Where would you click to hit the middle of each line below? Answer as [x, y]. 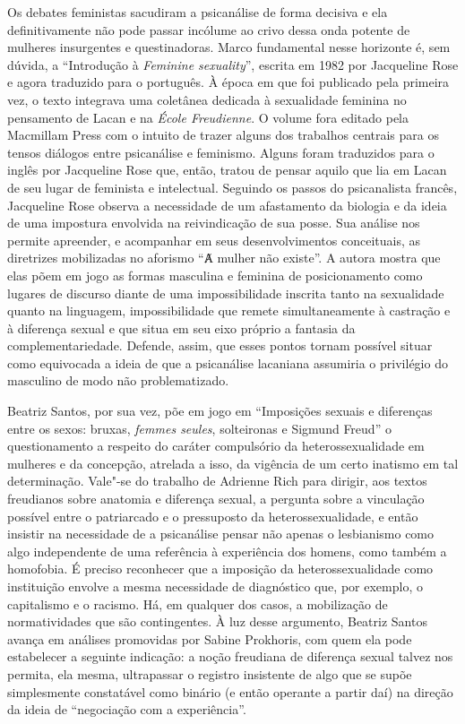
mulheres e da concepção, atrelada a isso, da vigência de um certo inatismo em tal [233, 463]
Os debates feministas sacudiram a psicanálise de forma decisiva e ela [198, 12]
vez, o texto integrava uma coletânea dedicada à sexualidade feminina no [207, 99]
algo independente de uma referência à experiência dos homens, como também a [227, 551]
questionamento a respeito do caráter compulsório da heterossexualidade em [216, 446]
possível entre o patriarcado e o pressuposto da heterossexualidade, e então [213, 516]
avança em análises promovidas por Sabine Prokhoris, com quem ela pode [210, 638]
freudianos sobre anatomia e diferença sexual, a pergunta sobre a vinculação [216, 499]
